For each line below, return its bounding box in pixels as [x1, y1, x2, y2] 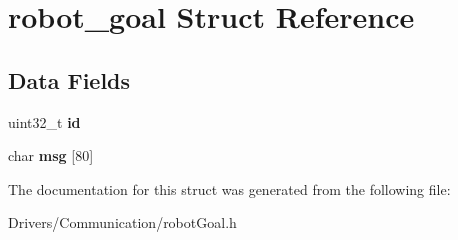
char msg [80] [8, 145, 94, 166]
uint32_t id [8, 111, 81, 132]
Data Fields [8, 64, 131, 95]
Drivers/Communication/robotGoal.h [8, 212, 237, 233]
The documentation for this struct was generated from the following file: [8, 178, 451, 199]
